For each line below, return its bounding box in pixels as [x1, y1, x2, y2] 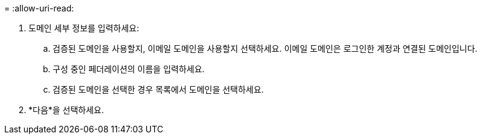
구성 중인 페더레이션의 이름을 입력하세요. [53, 64, 205, 74]
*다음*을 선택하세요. [28, 105, 104, 115]
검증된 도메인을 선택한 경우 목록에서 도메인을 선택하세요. [53, 84, 264, 94]
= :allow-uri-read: [4, 3, 74, 13]
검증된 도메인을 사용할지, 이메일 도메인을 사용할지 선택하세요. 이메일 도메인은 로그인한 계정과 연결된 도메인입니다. [53, 43, 478, 54]
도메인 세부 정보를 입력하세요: [28, 23, 140, 33]
